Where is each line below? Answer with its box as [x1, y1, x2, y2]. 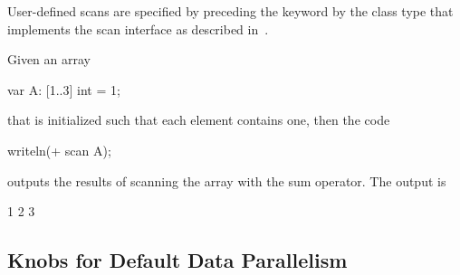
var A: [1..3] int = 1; [7, 80, 120, 99]
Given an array [7, 50, 91, 69]
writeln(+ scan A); [7, 140, 111, 159]
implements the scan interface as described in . [7, 19, 269, 38]
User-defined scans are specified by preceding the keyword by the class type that [7, 2, 454, 20]
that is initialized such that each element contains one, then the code [7, 110, 390, 129]
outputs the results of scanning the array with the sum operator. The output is [7, 171, 446, 190]
